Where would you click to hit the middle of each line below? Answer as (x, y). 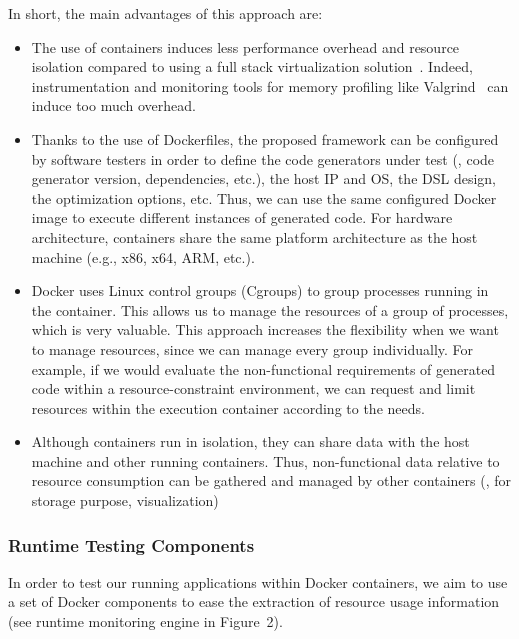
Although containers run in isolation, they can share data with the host (250, 441)
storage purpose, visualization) (125, 500)
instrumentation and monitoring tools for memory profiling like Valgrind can (270, 85)
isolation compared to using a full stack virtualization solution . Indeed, (252, 66)
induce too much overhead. (113, 105)
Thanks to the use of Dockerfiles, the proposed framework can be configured (265, 138)
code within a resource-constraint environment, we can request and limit (253, 388)
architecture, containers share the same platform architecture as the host (254, 236)
